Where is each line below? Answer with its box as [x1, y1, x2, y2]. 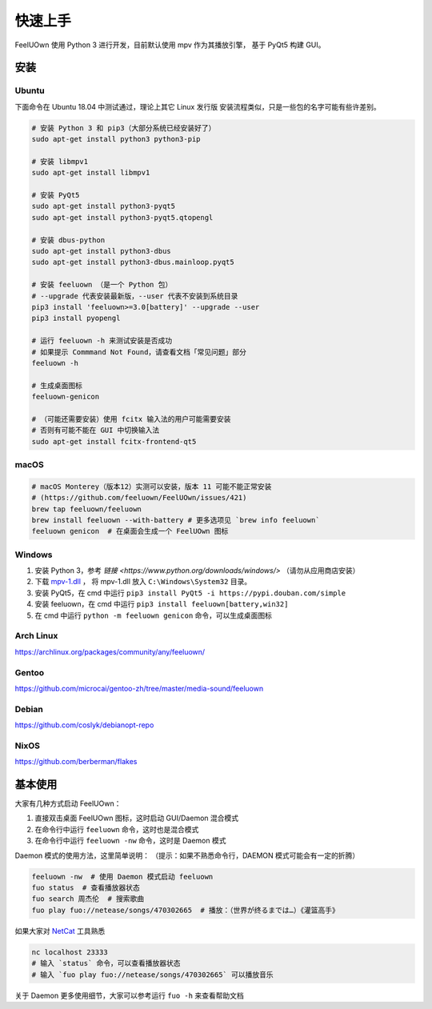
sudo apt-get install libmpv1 [31, 168, 150, 178]
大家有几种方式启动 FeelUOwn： [14, 799, 122, 808]
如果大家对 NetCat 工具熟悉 [14, 926, 106, 935]
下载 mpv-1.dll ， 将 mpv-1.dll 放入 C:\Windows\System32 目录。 [34, 577, 252, 587]
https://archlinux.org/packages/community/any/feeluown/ [14, 647, 206, 656]
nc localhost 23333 [31, 947, 108, 956]
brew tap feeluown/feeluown [31, 504, 142, 514]
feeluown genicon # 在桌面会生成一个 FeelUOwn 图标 [31, 527, 229, 536]
